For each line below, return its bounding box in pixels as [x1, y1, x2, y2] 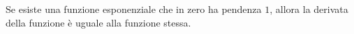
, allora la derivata [270, 2, 348, 16]
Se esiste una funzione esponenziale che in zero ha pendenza [6, 2, 262, 16]
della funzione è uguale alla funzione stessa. [6, 15, 191, 29]
